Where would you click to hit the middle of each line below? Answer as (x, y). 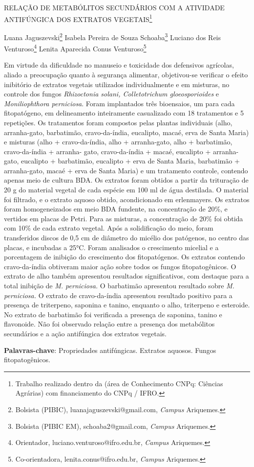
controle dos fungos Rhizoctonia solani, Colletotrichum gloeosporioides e (112, 94)
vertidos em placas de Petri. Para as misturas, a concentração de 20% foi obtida (124, 218)
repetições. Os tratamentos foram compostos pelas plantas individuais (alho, (118, 122)
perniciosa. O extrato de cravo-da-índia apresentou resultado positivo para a (118, 295)
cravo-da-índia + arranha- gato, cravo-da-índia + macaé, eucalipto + (107, 151)
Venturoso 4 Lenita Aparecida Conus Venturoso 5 (75, 48)
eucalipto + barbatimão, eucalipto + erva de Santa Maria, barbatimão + (130, 161)
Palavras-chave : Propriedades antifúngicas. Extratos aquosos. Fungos (110, 350)
